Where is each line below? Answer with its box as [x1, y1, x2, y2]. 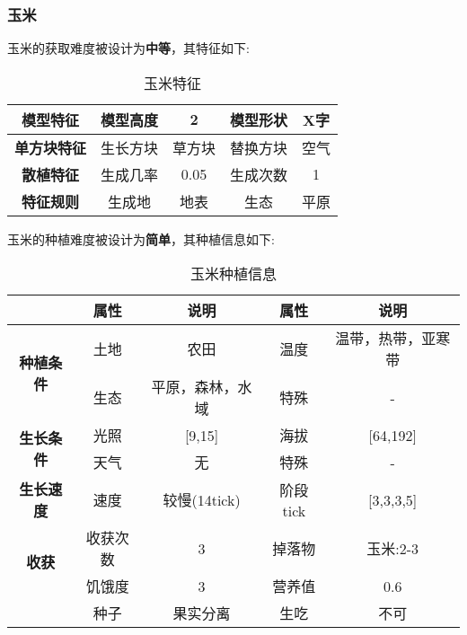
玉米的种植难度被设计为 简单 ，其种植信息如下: [7, 229, 275, 248]
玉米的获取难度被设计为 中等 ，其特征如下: [7, 39, 250, 57]
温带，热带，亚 [335, 328, 436, 349]
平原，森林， [151, 376, 238, 398]
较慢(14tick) [163, 489, 241, 511]
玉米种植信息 [189, 263, 277, 285]
